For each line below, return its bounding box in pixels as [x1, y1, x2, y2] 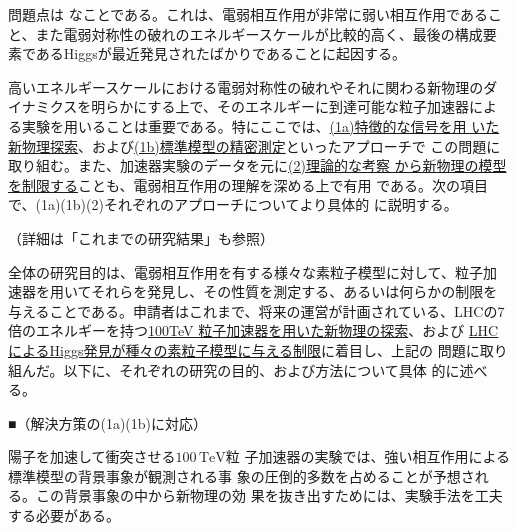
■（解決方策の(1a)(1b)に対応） [8, 412, 208, 433]
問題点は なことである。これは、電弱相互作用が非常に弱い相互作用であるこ [8, 4, 502, 24]
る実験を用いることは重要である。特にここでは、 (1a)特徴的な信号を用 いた [8, 115, 500, 136]
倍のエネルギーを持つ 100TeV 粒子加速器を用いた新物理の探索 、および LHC [8, 320, 499, 341]
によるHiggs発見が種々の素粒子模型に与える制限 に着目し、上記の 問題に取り [8, 339, 508, 360]
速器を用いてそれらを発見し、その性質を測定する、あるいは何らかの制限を [8, 281, 498, 302]
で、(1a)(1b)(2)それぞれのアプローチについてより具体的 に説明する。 [8, 194, 458, 215]
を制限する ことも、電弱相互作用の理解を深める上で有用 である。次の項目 [8, 174, 489, 195]
